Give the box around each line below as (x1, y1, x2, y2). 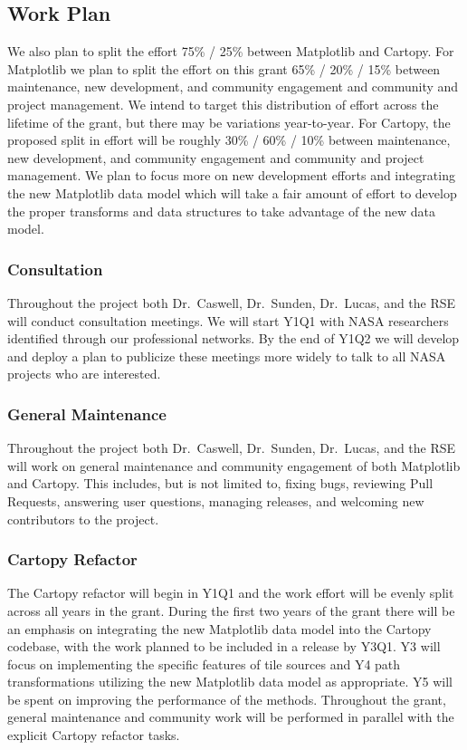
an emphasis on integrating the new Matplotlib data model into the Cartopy (7, 619, 432, 638)
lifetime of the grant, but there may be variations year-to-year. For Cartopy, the (7, 112, 451, 131)
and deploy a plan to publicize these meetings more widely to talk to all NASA (7, 346, 446, 365)
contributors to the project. (7, 509, 159, 528)
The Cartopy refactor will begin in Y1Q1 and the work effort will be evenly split (7, 583, 454, 602)
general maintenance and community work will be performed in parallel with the (7, 707, 454, 726)
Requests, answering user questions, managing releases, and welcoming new (7, 491, 424, 510)
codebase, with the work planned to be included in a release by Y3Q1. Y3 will (7, 637, 441, 656)
